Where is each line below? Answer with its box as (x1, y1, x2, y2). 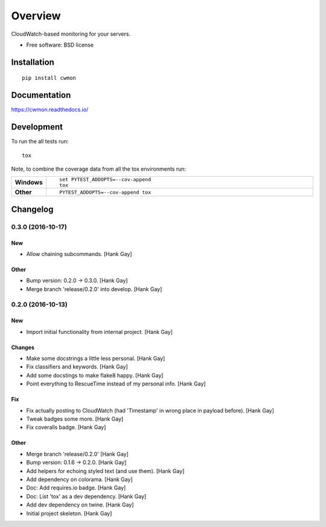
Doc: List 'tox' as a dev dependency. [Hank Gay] (26, 493, 147, 500)
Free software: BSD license (26, 41, 94, 48)
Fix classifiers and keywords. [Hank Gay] (26, 363, 128, 370)
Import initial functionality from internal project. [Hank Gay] (26, 328, 173, 335)
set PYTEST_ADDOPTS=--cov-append (59, 176, 151, 183)
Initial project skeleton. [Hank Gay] (26, 509, 112, 517)
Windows (14, 178, 43, 187)
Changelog (11, 204, 54, 214)
